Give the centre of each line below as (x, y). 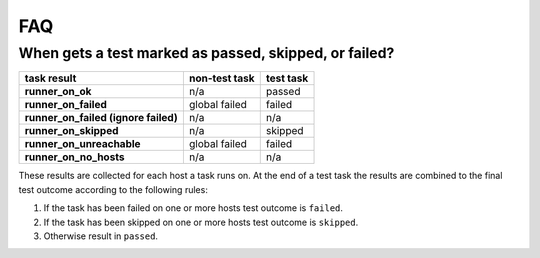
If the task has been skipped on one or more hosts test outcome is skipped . (201, 222)
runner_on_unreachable (82, 144)
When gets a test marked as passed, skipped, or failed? (206, 53)
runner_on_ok (58, 92)
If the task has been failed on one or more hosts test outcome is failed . (193, 208)
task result (50, 78)
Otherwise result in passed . (101, 236)
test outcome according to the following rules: (113, 189)
